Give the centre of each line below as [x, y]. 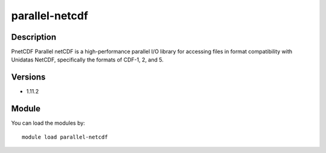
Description [34, 37]
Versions [28, 77]
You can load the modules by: [48, 123]
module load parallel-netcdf [65, 137]
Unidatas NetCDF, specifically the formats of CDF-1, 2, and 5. [88, 60]
